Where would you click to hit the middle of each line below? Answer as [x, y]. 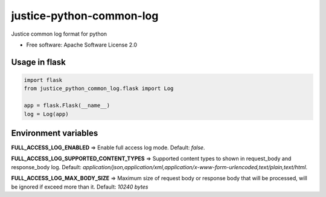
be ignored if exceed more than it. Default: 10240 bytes [80, 187]
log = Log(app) [46, 114]
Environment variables [55, 133]
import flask [43, 80]
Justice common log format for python [59, 34]
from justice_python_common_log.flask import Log [99, 89]
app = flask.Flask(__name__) [67, 105]
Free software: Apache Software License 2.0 [82, 45]
